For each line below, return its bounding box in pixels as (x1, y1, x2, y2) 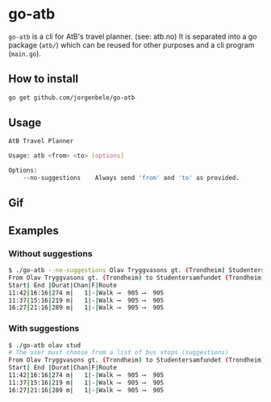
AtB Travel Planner (8, 137, 74, 145)
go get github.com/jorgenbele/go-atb (8, 94, 135, 102)
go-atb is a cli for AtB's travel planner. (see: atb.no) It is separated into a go (8, 31, 257, 41)
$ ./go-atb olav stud (8, 341, 81, 350)
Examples (8, 224, 59, 237)
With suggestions (8, 323, 80, 334)
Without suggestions (8, 248, 93, 259)
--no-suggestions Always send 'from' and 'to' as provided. (23, 174, 240, 182)
